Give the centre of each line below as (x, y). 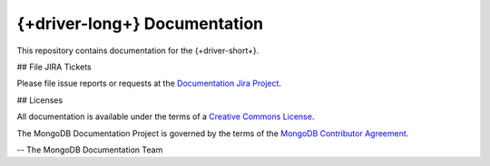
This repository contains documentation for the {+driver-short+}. (138, 51)
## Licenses (40, 100)
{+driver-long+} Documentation (140, 23)
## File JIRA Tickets (54, 67)
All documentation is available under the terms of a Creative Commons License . (166, 116)
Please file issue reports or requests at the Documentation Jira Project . (149, 83)
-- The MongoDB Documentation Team (90, 150)
